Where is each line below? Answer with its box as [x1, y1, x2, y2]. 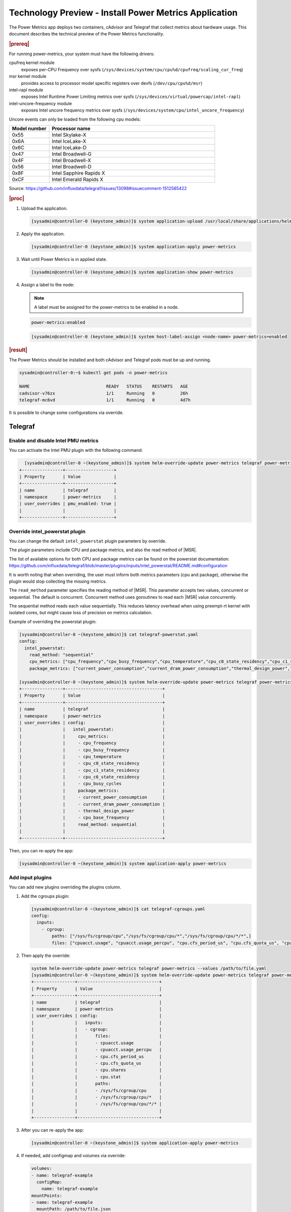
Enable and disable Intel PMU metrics [9, 437, 99, 444]
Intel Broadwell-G [51, 150, 92, 157]
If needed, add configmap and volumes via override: [21, 1153, 126, 1159]
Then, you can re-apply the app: [9, 847, 74, 853]
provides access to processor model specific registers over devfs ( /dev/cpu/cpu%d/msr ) [21, 80, 203, 86]
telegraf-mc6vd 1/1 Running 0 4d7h [19, 397, 191, 402]
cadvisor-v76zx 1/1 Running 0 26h [19, 390, 188, 396]
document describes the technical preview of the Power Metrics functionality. [9, 31, 164, 36]
